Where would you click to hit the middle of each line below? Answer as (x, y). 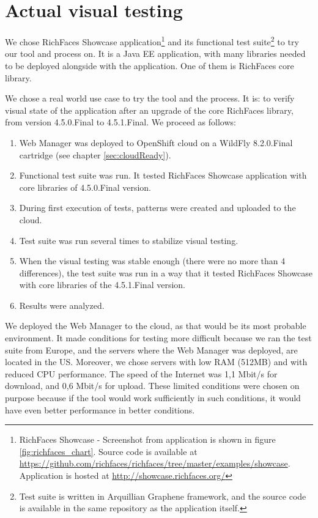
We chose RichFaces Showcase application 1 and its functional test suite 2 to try (152, 41)
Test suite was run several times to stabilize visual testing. (129, 240)
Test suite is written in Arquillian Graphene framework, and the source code (163, 496)
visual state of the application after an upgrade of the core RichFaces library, (149, 110)
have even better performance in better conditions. (100, 409)
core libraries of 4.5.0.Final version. (85, 187)
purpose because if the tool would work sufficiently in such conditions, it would (153, 398)
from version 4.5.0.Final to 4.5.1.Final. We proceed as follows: (120, 122)
